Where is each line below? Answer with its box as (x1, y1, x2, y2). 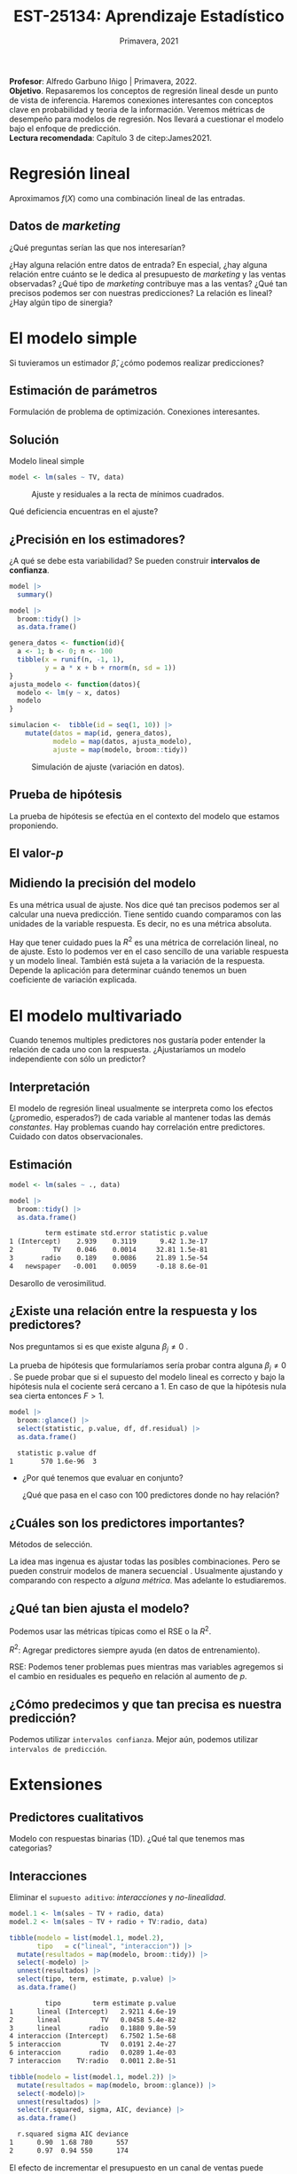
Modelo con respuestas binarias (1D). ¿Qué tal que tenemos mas (9, 1834, 246, 1844)
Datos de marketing (9, 219, 121, 234)
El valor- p (9, 845, 64, 861)
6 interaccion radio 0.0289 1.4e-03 (9, 2048, 176, 2058)
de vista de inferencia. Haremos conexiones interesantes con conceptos (9, 95, 274, 106)
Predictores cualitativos (9, 1810, 145, 1825)
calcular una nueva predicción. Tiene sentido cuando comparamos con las (9, 909, 282, 919)
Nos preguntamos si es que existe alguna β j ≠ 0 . (9, 1341, 189, 1354)
